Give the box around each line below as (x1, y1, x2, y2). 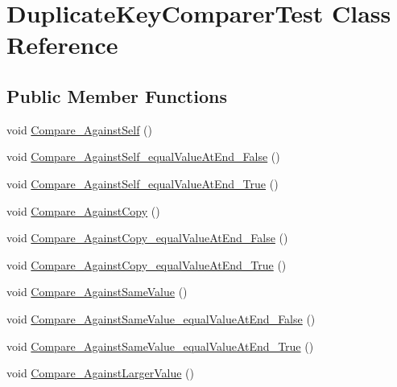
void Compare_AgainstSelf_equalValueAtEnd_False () (6, 148, 280, 165)
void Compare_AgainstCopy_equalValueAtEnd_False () (6, 229, 288, 246)
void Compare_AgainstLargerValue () (6, 364, 194, 381)
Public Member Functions (6, 83, 227, 108)
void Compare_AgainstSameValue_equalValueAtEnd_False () (6, 310, 316, 327)
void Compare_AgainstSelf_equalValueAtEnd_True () (6, 175, 279, 191)
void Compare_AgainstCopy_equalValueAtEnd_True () (6, 256, 287, 273)
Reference (6, 28, 118, 61)
